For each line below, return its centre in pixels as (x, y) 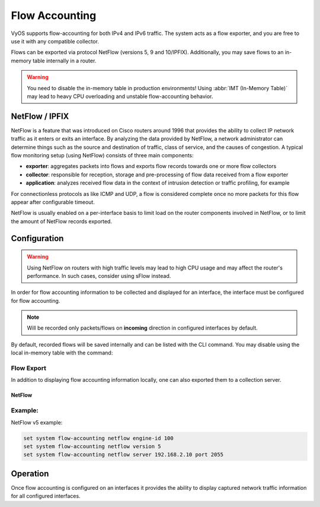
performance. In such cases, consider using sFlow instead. (99, 275)
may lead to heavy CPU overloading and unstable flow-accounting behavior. (120, 96)
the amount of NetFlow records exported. (62, 221)
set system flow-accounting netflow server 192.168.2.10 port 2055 (124, 455)
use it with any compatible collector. (55, 41)
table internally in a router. (65, 61)
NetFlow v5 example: (37, 422)
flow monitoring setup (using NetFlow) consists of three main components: (102, 155)
